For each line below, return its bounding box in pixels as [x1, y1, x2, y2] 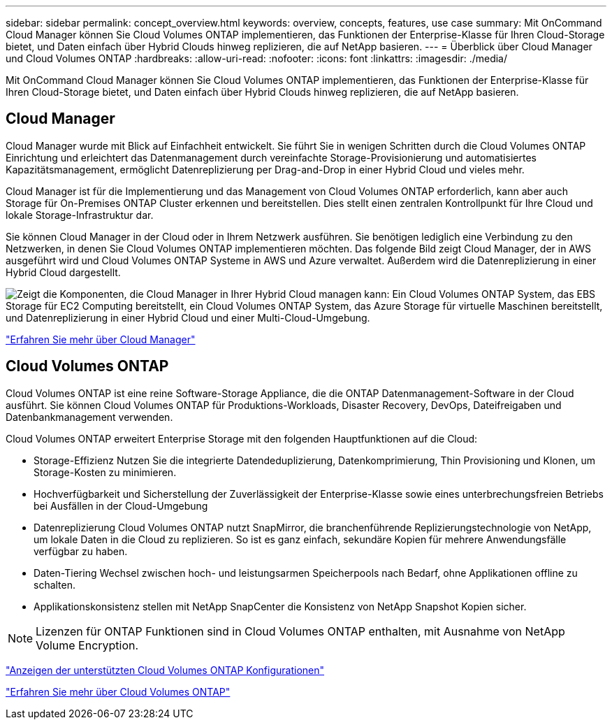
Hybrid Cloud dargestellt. [6, 266, 121, 278]
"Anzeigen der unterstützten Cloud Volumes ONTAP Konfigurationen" [6, 663, 325, 676]
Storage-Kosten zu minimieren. [34, 466, 177, 478]
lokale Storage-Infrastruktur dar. [6, 208, 154, 221]
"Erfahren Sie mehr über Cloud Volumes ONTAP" [6, 685, 231, 698]
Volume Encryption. [36, 638, 139, 652]
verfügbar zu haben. [34, 545, 128, 557]
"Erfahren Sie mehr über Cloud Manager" [6, 333, 196, 345]
